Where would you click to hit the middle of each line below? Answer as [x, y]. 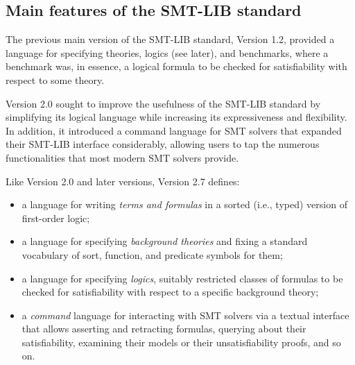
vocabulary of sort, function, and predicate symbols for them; [152, 254]
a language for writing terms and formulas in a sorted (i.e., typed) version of [184, 204]
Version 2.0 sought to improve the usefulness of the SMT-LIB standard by [163, 103]
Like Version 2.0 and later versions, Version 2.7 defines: [123, 181]
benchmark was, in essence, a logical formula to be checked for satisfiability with [176, 66]
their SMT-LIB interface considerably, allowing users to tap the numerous [163, 144]
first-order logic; [56, 218]
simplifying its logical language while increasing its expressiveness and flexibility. [176, 117]
